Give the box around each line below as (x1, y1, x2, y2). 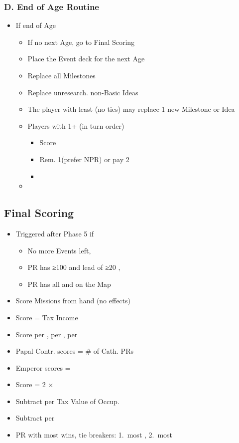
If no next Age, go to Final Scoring (27, 36, 135, 47)
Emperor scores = (15, 362, 71, 373)
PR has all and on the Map (27, 278, 111, 289)
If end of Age (15, 20, 56, 30)
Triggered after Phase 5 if (15, 228, 94, 238)
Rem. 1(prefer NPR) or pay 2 (39, 154, 129, 164)
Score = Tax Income (15, 312, 78, 322)
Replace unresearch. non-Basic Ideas (27, 87, 138, 97)
